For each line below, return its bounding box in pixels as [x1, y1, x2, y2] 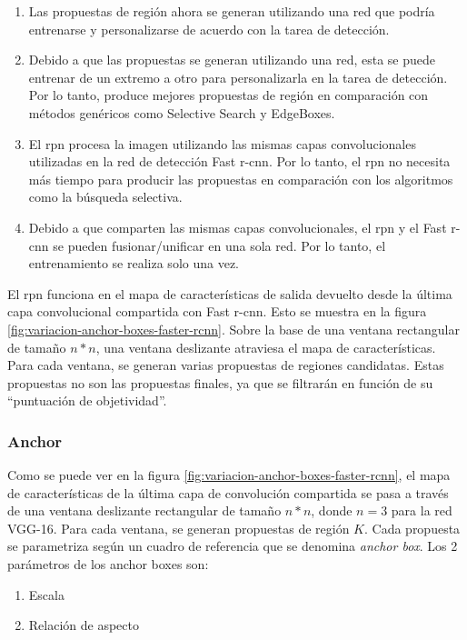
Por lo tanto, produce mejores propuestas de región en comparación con [28, 85, 429, 105]
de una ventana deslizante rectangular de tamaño [7, 501, 282, 520]
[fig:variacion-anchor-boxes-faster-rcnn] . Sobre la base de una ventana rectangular [7, 319, 460, 338]
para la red [391, 501, 452, 520]
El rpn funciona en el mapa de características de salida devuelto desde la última [7, 284, 452, 303]
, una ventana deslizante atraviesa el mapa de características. [95, 337, 436, 356]
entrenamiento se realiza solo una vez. [28, 254, 239, 273]
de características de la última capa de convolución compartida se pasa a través [7, 483, 449, 502]
